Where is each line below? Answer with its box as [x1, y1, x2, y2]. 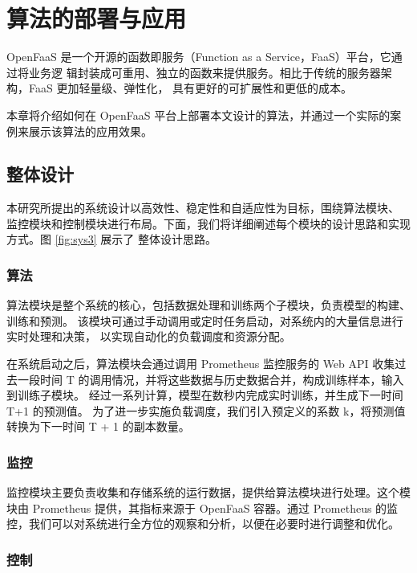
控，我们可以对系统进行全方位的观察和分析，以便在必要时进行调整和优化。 [6, 515, 399, 532]
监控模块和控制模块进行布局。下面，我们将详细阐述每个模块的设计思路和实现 [6, 215, 411, 231]
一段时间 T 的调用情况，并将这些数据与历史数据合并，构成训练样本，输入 [17, 370, 404, 387]
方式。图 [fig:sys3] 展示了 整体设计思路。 [6, 231, 217, 248]
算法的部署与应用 [6, 2, 187, 35]
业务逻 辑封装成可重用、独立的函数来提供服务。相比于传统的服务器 [28, 63, 381, 80]
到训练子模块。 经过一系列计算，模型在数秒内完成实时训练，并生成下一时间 [6, 387, 403, 403]
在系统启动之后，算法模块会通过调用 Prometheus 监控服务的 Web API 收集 [6, 355, 395, 372]
